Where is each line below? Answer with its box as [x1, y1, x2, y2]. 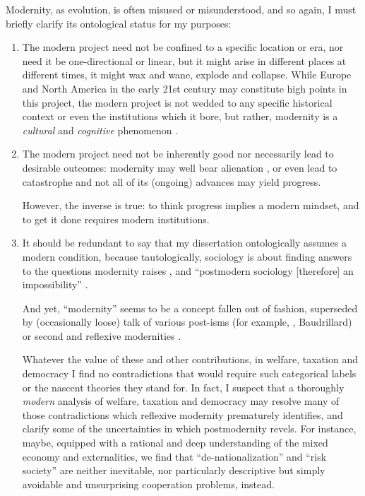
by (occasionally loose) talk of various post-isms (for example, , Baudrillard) [22, 314, 352, 329]
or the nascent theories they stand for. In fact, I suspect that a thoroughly [22, 379, 345, 394]
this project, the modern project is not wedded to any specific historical [22, 95, 333, 110]
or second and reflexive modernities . [22, 328, 181, 343]
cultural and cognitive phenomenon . [22, 122, 179, 137]
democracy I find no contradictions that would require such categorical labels [22, 366, 357, 381]
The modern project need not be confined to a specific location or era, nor [22, 40, 344, 54]
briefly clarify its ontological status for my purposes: [6, 16, 232, 30]
